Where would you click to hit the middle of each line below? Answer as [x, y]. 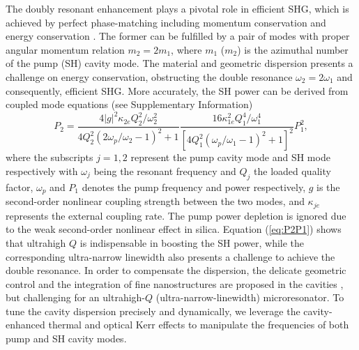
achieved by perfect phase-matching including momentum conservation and [166, 22]
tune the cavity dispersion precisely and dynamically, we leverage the [153, 311]
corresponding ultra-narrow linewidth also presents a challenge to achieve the [170, 256]
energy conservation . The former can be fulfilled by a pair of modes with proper [178, 36]
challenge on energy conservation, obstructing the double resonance [149, 76]
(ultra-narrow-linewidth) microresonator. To [250, 297]
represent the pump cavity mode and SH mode [230, 157]
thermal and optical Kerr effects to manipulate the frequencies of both [199, 325]
